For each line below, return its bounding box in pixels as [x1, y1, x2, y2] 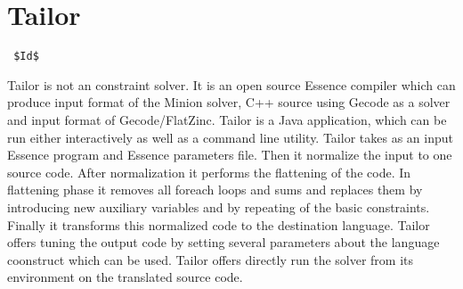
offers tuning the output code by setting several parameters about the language [7, 233, 440, 252]
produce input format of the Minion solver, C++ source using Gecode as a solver [7, 93, 451, 111]
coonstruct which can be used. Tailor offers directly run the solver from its [7, 250, 414, 268]
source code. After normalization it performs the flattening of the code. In [7, 162, 411, 181]
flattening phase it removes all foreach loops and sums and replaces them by [7, 180, 423, 199]
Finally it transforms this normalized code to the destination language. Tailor [7, 215, 430, 234]
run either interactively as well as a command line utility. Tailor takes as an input [7, 128, 453, 146]
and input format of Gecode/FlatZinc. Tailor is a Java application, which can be [7, 110, 447, 128]
